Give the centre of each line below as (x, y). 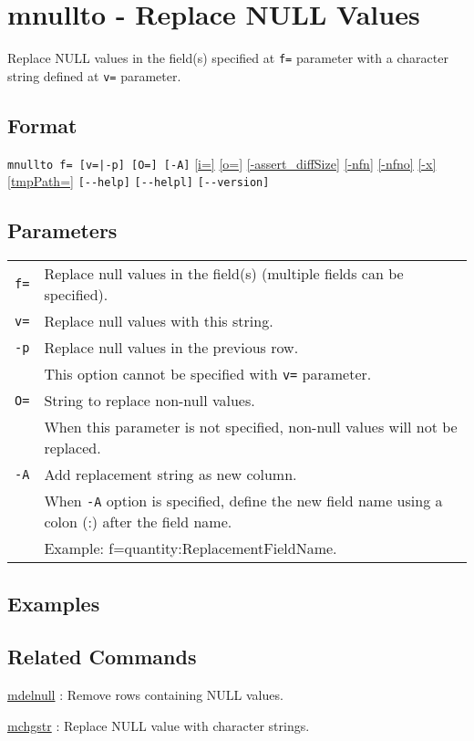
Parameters (62, 230)
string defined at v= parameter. (94, 75)
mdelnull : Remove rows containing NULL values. (145, 695)
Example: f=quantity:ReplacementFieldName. (191, 548)
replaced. (72, 448)
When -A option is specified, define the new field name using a (243, 501)
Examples (54, 603)
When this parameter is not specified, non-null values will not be (251, 427)
